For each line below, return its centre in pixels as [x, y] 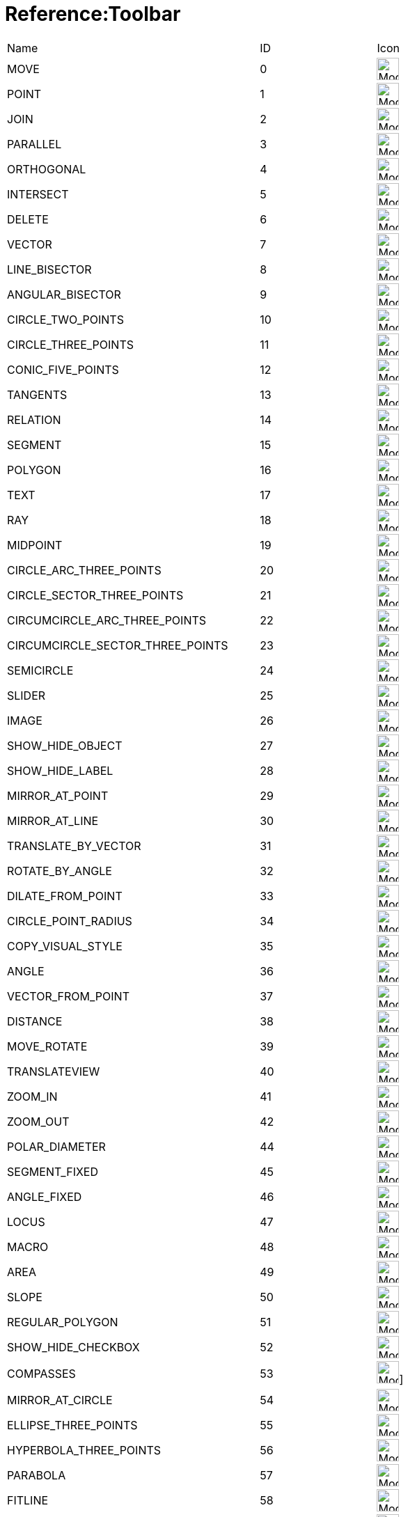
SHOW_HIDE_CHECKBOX [73, 1347]
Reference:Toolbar [93, 14]
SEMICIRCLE [40, 670]
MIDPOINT [35, 545]
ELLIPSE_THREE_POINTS [72, 1425]
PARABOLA [37, 1475]
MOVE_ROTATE [47, 1046]
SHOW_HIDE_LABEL [60, 770]
